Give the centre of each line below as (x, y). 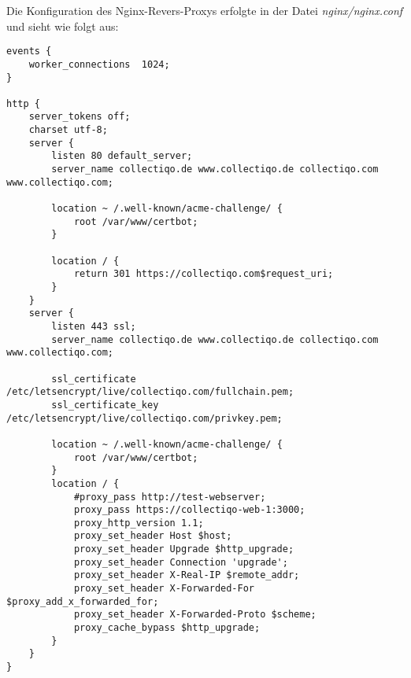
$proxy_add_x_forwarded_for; (83, 601)
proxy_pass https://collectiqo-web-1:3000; (189, 510)
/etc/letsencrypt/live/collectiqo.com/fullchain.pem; (150, 392)
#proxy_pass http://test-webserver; (170, 497)
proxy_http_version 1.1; (139, 523)
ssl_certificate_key (105, 405)
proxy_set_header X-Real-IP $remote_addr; (187, 575)
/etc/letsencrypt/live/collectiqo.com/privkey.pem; (144, 418)
